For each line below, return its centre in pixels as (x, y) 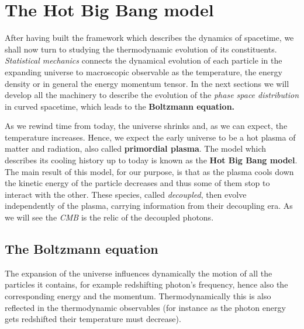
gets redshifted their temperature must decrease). (93, 319)
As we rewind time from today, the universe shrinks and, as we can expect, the (146, 126)
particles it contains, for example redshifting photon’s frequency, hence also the (146, 284)
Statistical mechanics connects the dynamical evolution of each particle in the (144, 60)
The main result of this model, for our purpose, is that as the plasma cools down (149, 171)
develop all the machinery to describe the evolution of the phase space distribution (152, 95)
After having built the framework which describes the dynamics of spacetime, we (149, 38)
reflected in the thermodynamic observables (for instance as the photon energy (145, 307)
